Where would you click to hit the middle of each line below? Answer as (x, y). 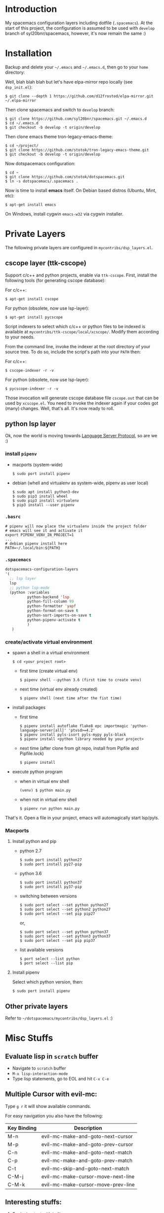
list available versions (41, 950)
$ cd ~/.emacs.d (22, 123)
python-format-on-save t (53, 611)
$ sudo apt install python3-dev (45, 492)
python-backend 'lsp (48, 597)
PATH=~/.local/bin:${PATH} (33, 548)
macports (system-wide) (37, 465)
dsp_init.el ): (19, 87)
